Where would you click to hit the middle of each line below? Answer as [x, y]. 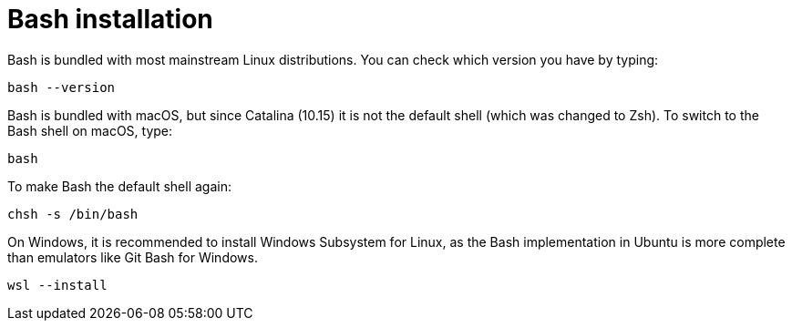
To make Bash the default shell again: [119, 186]
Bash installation [110, 19]
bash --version [62, 87]
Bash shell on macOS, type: [90, 130]
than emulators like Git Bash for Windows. [133, 257]
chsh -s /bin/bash [73, 214]
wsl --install [57, 285]
